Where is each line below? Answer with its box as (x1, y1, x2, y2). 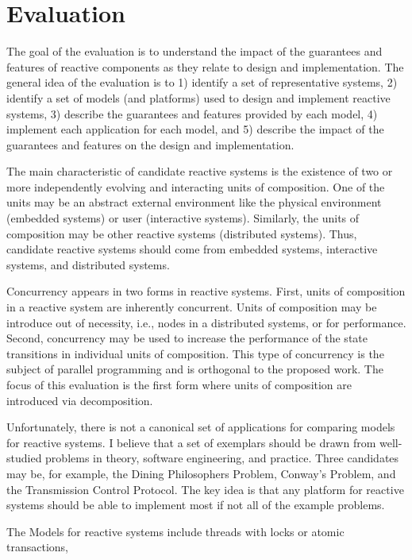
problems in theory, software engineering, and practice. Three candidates (45, 450, 399, 466)
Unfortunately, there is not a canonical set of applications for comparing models (6, 419, 395, 435)
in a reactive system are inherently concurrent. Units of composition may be (6, 299, 377, 315)
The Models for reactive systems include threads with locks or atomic (6, 523, 345, 539)
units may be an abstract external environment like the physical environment (6, 194, 382, 210)
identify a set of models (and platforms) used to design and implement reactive (6, 89, 391, 106)
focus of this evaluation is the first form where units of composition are (6, 377, 352, 392)
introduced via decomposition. (6, 392, 153, 408)
